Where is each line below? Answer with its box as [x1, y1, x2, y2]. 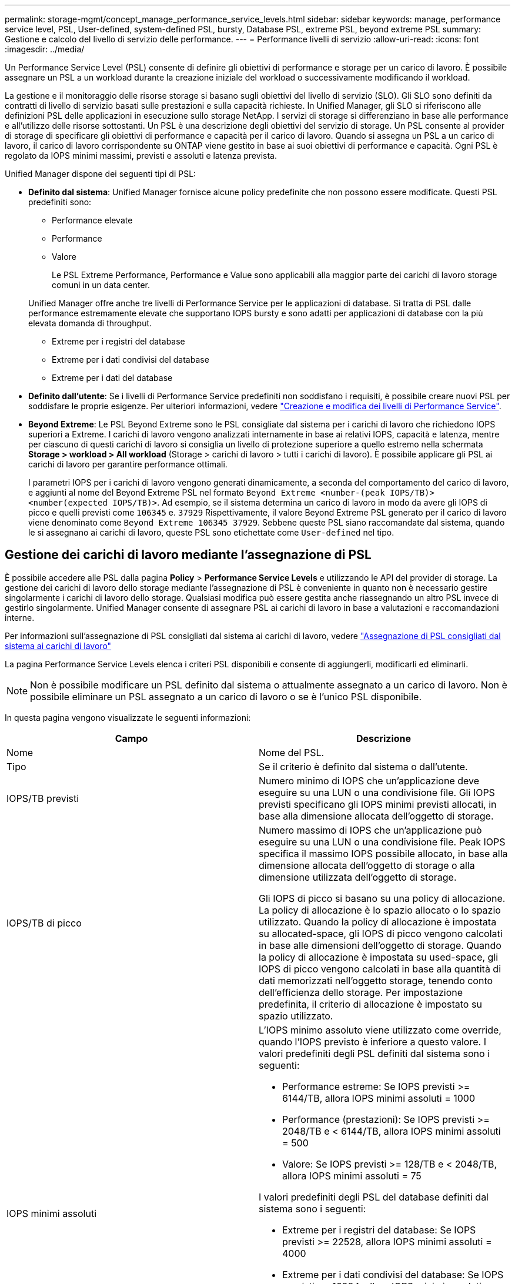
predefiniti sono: [28, 197, 92, 207]
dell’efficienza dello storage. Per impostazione [259, 986, 463, 998]
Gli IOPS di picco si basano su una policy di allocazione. [259, 892, 506, 904]
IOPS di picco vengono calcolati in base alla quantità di [259, 962, 501, 975]
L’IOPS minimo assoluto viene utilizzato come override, [259, 1024, 501, 1036]
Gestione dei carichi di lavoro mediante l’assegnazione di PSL [5, 547, 372, 563]
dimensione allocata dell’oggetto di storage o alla [259, 859, 475, 871]
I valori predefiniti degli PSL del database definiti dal [259, 1191, 489, 1203]
